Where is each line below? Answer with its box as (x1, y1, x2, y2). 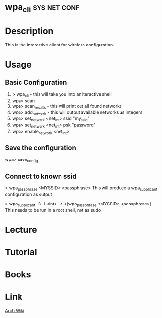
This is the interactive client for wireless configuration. (5, 42, 115, 47)
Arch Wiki (5, 308, 25, 314)
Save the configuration (5, 143, 77, 152)
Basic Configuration (5, 78, 67, 87)
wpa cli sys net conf (5, 1, 80, 14)
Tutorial (5, 247, 38, 258)
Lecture (5, 224, 38, 235)
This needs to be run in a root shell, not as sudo (5, 207, 101, 213)
